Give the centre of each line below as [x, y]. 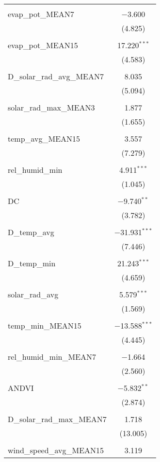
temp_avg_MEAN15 [44, 139]
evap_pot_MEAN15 [43, 45]
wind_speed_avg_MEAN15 [56, 450]
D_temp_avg [31, 232]
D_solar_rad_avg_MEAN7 [56, 76]
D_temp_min [32, 263]
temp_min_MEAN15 [45, 325]
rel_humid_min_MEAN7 [52, 357]
